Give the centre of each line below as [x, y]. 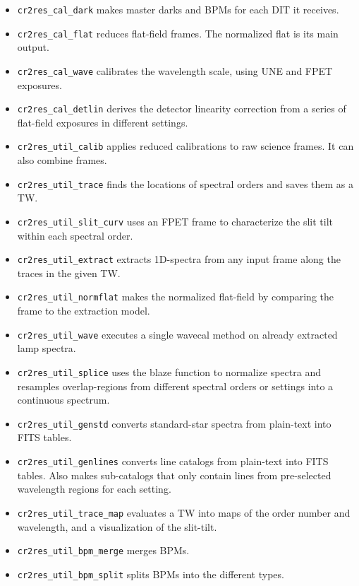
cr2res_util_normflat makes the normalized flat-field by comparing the [176, 297]
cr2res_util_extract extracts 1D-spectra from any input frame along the [179, 259]
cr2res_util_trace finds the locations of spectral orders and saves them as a [185, 183]
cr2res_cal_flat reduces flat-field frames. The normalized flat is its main [178, 33]
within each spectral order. [75, 235]
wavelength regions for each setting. [94, 489]
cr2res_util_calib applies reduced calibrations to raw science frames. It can [185, 146]
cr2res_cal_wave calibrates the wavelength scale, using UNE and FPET [175, 70]
